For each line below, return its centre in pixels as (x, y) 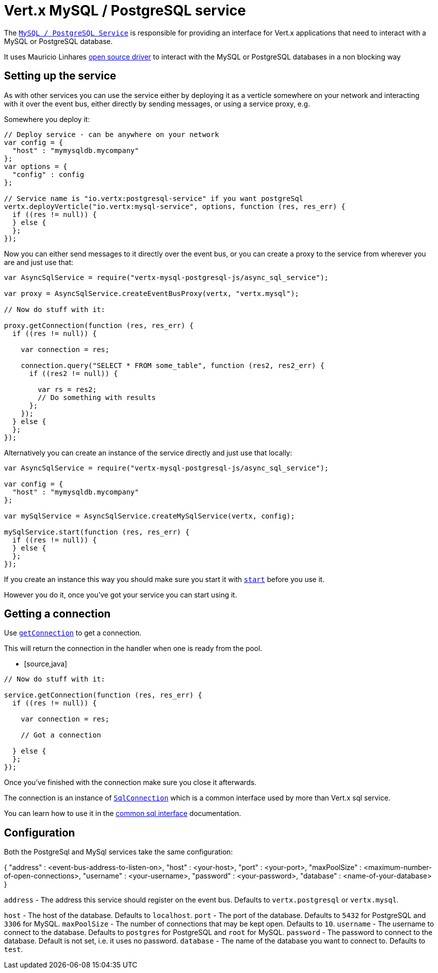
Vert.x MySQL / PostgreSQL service (125, 10)
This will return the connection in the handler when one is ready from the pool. (133, 648)
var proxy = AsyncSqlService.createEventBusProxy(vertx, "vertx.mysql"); (152, 293)
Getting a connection (57, 614)
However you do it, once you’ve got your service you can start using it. (120, 594)
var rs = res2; (67, 389)
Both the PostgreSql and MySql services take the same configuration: (118, 852)
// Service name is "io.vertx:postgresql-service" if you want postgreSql (154, 198)
